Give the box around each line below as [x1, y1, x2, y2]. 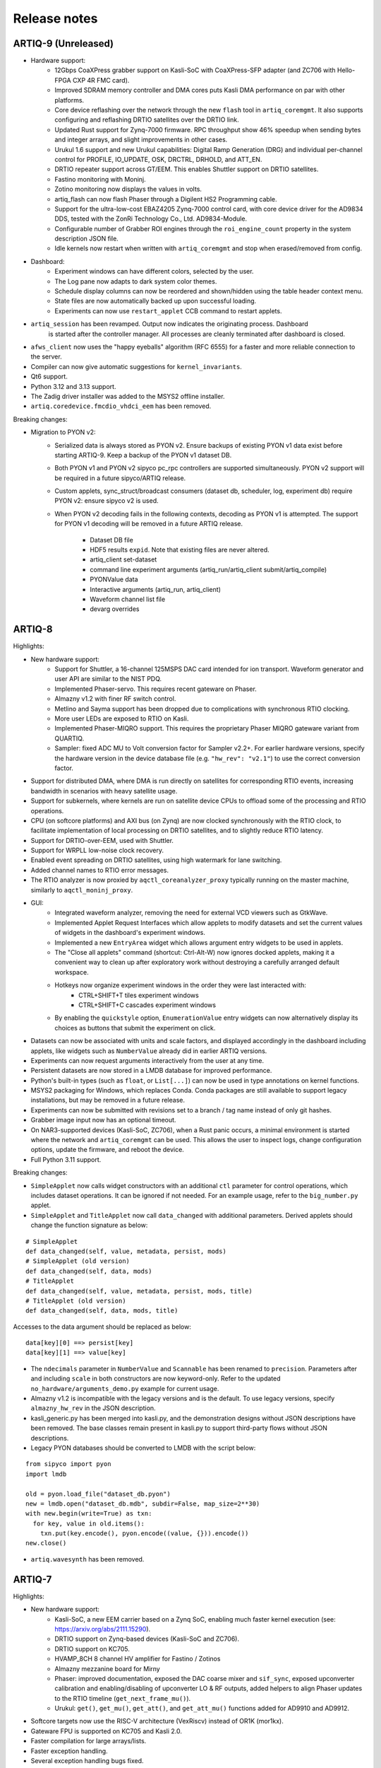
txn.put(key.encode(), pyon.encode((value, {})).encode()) [40, 1530, 249, 1537]
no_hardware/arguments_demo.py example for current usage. [30, 1384, 219, 1392]
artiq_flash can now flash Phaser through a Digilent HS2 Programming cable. [54, 194, 278, 203]
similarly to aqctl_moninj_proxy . [30, 885, 133, 894]
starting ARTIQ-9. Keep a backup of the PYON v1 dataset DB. [54, 450, 232, 459]
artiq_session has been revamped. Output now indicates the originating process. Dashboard [30, 320, 308, 328]
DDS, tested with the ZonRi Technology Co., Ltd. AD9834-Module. [54, 214, 247, 223]
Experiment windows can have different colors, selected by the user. [54, 267, 254, 276]
